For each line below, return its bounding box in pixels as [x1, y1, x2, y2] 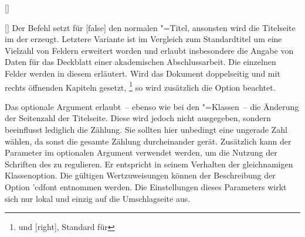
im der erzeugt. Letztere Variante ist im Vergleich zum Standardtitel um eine [5, 33, 282, 45]
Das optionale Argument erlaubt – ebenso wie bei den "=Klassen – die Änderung [5, 100, 299, 112]
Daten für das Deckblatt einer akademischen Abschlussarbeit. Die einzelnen [5, 56, 276, 68]
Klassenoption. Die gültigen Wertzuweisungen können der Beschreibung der [5, 169, 276, 181]
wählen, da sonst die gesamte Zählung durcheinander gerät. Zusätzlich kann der [5, 135, 292, 147]
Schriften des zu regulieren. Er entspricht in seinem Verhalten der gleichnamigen [5, 157, 293, 170]
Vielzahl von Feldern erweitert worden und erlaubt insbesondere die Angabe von [5, 44, 294, 56]
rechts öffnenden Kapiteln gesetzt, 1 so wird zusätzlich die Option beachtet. [5, 79, 276, 93]
